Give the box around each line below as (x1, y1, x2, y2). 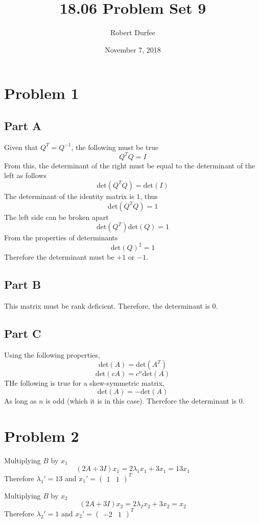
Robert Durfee (110, 27, 155, 38)
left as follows (4, 170, 46, 181)
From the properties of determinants (4, 232, 118, 243)
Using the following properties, (4, 349, 100, 360)
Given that (4, 141, 38, 152)
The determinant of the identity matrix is (4, 190, 134, 201)
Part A (4, 117, 42, 133)
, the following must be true (71, 141, 158, 152)
